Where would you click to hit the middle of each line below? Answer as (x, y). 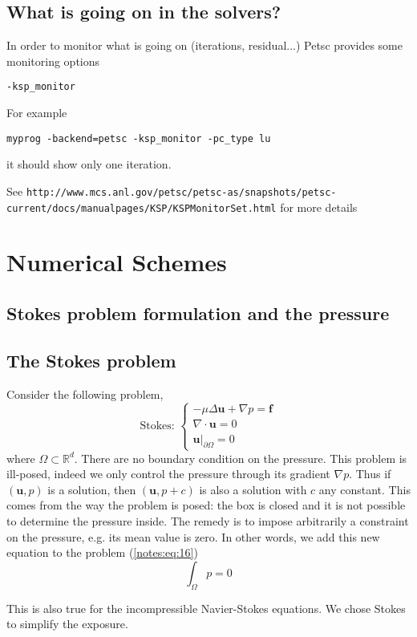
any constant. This (364, 489)
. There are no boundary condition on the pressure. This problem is (241, 458)
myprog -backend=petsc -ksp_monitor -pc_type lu (139, 138)
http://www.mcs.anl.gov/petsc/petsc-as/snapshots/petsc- (181, 192)
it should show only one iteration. (89, 164)
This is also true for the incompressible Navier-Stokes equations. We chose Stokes (206, 608)
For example (37, 113)
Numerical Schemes (117, 262)
